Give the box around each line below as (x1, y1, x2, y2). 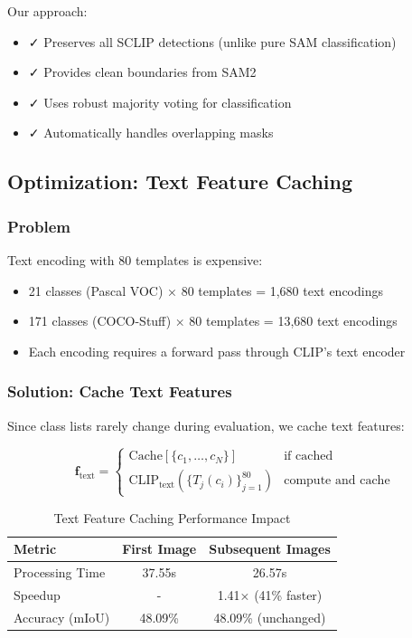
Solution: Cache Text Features (7, 380, 232, 403)
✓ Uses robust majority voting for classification (28, 92, 292, 111)
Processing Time (14, 563, 106, 582)
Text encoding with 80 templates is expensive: (7, 250, 263, 269)
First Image (122, 539, 197, 558)
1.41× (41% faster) (217, 586, 323, 604)
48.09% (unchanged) (213, 607, 326, 626)
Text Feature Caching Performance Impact (53, 508, 291, 527)
